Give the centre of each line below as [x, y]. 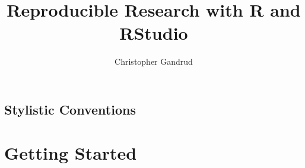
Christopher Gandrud [154, 61]
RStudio [154, 33]
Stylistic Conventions [70, 109]
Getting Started [71, 153]
